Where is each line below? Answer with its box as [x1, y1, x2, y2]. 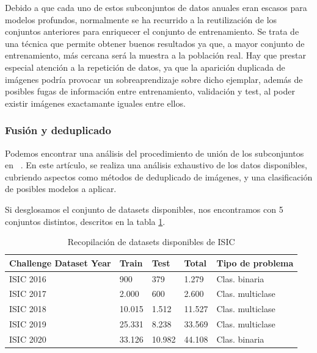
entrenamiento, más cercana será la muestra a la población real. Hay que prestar [5, 49, 306, 62]
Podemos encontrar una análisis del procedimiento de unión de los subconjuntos [5, 146, 304, 159]
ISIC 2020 [9, 332, 46, 345]
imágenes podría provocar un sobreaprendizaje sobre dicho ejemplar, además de [5, 73, 303, 85]
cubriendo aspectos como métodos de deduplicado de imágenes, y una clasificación [5, 170, 313, 183]
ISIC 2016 [9, 272, 46, 285]
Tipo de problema [216, 256, 294, 269]
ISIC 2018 [9, 302, 46, 315]
